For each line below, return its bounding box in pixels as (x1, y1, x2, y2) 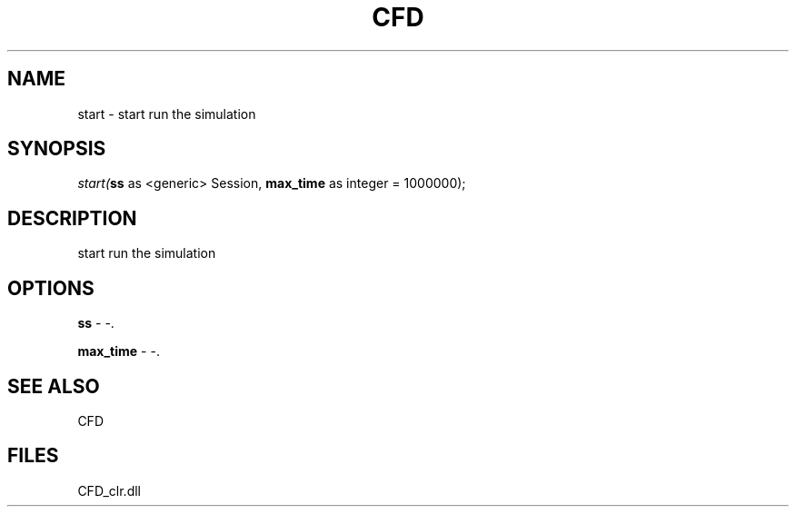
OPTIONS (7, 276, 95, 300)
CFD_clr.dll (77, 482, 141, 499)
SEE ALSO (7, 374, 100, 398)
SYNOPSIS (7, 137, 106, 161)
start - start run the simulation (77, 105, 256, 122)
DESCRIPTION (7, 206, 137, 230)
